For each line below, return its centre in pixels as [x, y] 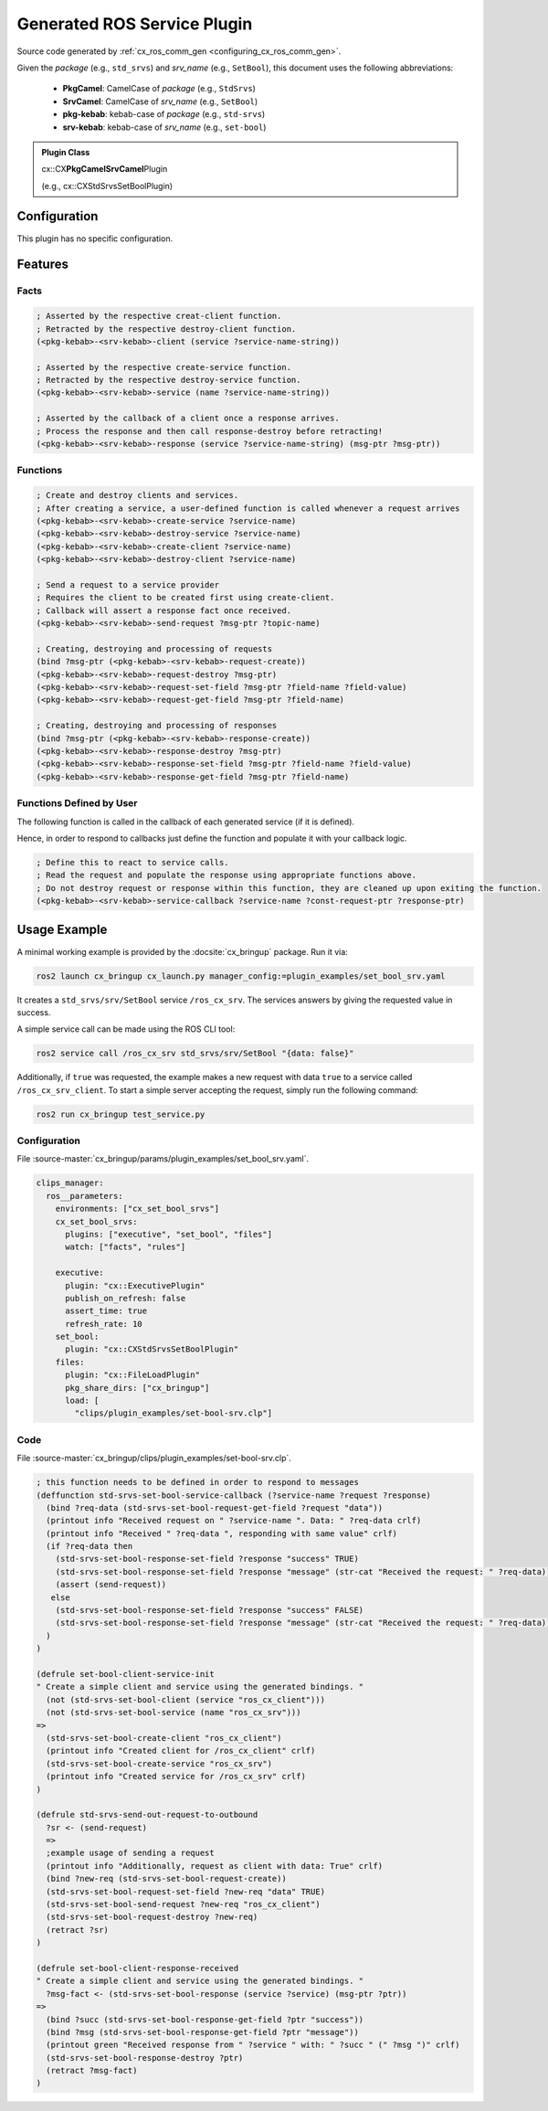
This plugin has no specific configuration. [95, 239]
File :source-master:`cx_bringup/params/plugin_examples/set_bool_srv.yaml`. [163, 1159]
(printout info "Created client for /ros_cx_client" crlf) [181, 1751]
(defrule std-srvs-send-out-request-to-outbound [147, 1815]
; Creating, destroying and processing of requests [154, 648]
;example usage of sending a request [130, 1853]
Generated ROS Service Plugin [135, 24]
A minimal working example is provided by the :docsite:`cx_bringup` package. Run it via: [183, 951]
